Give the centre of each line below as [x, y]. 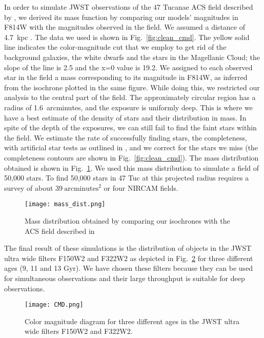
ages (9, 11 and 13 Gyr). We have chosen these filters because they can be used [129, 268]
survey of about [29, 187]
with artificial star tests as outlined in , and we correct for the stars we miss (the [131, 147]
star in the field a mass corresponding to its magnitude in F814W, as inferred [126, 77]
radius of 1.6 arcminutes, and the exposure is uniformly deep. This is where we [128, 107]
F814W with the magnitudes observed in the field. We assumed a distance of [125, 27]
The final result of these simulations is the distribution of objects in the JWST [128, 248]
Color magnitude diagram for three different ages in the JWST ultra [132, 321]
